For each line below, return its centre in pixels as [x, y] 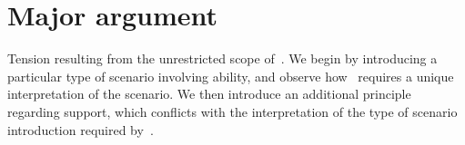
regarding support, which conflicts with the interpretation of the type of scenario [232, 111]
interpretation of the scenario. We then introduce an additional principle [209, 94]
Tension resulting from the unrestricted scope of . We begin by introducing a [222, 58]
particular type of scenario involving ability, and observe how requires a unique [231, 76]
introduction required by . [81, 129]
